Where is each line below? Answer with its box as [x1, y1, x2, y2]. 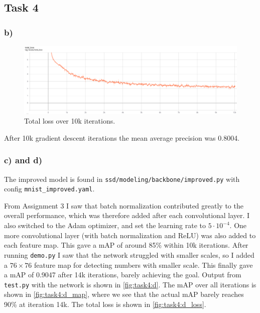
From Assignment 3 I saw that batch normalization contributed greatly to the [4, 200, 243, 211]
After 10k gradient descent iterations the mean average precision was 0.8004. [4, 132, 240, 143]
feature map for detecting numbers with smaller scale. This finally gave [34, 259, 253, 270]
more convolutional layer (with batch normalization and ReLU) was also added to [4, 230, 256, 240]
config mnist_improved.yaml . [4, 183, 95, 194]
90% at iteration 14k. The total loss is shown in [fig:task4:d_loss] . [4, 298, 206, 309]
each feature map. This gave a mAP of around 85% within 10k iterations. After [4, 240, 248, 250]
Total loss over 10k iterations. [24, 116, 115, 126]
